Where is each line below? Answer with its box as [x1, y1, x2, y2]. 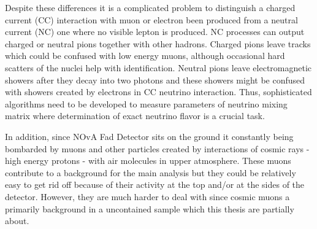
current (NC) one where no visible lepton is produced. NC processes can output [5, 25, 305, 38]
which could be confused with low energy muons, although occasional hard [5, 49, 285, 62]
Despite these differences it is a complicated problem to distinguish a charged [5, 1, 296, 14]
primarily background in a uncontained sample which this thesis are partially [5, 202, 294, 215]
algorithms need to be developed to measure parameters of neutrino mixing [5, 97, 288, 110]
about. [5, 214, 29, 227]
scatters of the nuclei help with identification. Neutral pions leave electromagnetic [5, 61, 312, 74]
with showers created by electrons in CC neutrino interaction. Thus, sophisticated [5, 85, 312, 98]
